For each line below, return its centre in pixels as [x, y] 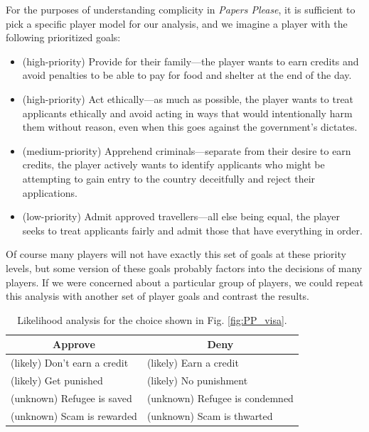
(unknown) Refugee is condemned [220, 398]
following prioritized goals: [63, 37]
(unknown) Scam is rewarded [74, 415]
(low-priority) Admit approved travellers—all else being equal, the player [181, 216]
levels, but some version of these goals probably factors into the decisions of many [184, 268]
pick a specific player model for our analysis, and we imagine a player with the [177, 23]
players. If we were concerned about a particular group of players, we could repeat [184, 282]
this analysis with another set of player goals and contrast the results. [157, 296]
